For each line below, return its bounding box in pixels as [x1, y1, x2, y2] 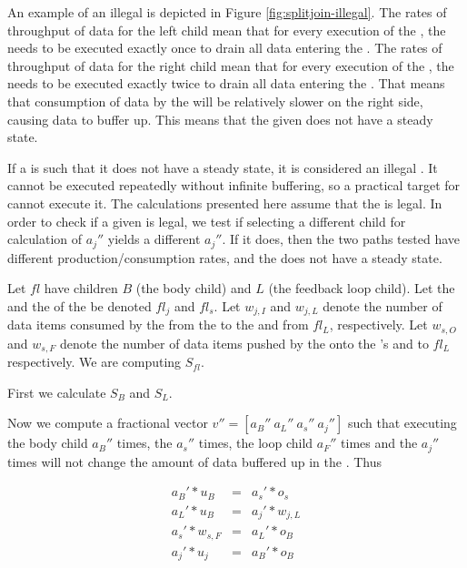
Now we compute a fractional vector [7, 413, 208, 432]
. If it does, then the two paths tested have [222, 229, 460, 248]
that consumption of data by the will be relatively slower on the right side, [7, 91, 423, 110]
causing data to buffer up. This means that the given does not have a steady [7, 109, 433, 128]
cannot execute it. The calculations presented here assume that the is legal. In [7, 193, 442, 212]
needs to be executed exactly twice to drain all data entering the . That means [7, 74, 445, 93]
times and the [341, 433, 418, 452]
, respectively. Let [329, 315, 428, 334]
